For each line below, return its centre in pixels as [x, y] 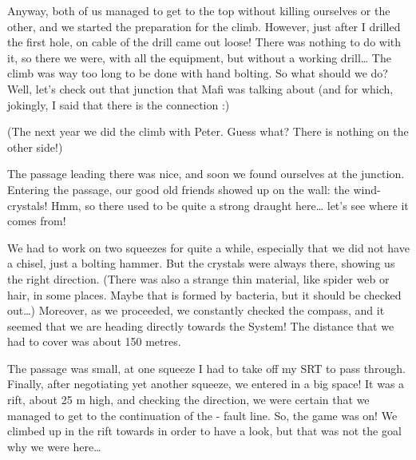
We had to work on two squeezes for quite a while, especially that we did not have [208, 247]
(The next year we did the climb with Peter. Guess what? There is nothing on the [208, 131]
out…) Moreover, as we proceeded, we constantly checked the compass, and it [196, 310]
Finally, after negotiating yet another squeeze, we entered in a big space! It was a [206, 384]
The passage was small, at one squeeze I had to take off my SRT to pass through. [206, 368]
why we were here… [54, 446]
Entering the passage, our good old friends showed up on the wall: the [178, 189]
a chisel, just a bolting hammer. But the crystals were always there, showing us [201, 263]
